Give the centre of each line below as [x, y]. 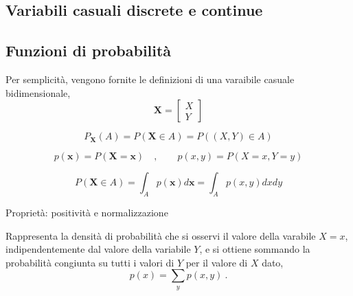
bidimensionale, [38, 92]
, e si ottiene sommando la [255, 249]
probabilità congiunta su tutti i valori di [90, 262]
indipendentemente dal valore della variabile [98, 249]
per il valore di [217, 262]
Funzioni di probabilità [89, 50]
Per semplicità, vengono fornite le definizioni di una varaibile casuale [150, 79]
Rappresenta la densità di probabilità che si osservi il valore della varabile [161, 235]
